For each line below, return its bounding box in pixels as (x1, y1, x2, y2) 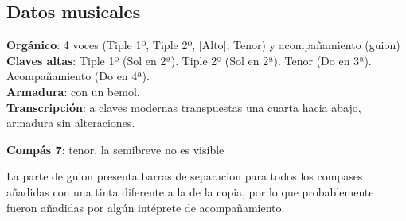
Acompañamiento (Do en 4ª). (6, 68, 150, 84)
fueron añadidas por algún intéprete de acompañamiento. (6, 199, 285, 215)
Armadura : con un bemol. (6, 83, 140, 99)
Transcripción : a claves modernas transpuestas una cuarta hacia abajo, (6, 99, 361, 115)
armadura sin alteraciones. (6, 114, 135, 131)
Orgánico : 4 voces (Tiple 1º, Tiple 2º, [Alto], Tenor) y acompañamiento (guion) (6, 37, 400, 53)
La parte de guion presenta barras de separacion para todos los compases (6, 168, 363, 184)
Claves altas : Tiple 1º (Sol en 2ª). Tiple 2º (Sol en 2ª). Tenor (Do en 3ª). (6, 52, 372, 68)
